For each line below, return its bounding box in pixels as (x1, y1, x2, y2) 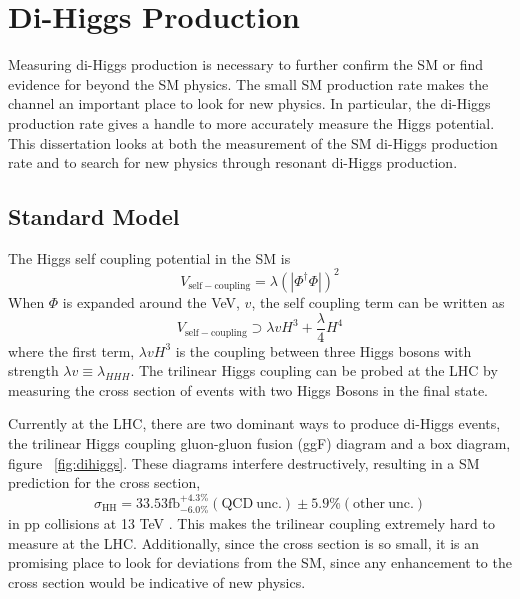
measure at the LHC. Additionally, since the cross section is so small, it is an (8, 532, 480, 553)
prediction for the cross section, (8, 472, 201, 493)
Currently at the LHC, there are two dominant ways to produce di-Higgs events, (8, 413, 501, 434)
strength (8, 360, 59, 381)
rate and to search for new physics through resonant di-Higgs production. (8, 152, 458, 173)
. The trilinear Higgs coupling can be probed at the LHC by (130, 360, 498, 381)
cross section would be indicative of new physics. (8, 571, 306, 592)
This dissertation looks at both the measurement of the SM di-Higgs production (8, 132, 498, 153)
